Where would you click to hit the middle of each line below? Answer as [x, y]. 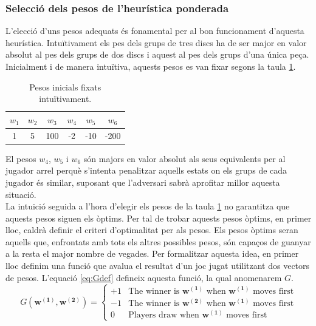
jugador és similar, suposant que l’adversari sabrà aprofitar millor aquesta [143, 182]
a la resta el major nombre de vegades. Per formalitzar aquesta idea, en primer [152, 253]
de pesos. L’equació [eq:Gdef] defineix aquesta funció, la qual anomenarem [144, 277]
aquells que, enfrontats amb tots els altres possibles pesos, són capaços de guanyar [158, 241]
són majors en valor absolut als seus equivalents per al [184, 158]
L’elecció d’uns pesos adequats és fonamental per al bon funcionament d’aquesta [155, 31]
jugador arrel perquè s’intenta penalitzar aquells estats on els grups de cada [146, 170]
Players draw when [164, 315]
